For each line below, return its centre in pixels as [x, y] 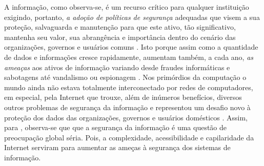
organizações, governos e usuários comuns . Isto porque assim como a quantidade [131, 47]
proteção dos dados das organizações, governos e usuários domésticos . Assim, [126, 117]
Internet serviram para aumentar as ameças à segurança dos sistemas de [117, 147]
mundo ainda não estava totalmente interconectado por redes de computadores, [129, 87]
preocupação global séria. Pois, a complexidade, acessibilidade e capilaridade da [129, 137]
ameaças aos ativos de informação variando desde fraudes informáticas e [117, 67]
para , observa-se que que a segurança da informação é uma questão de [116, 127]
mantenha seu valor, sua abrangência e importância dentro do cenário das [120, 37]
